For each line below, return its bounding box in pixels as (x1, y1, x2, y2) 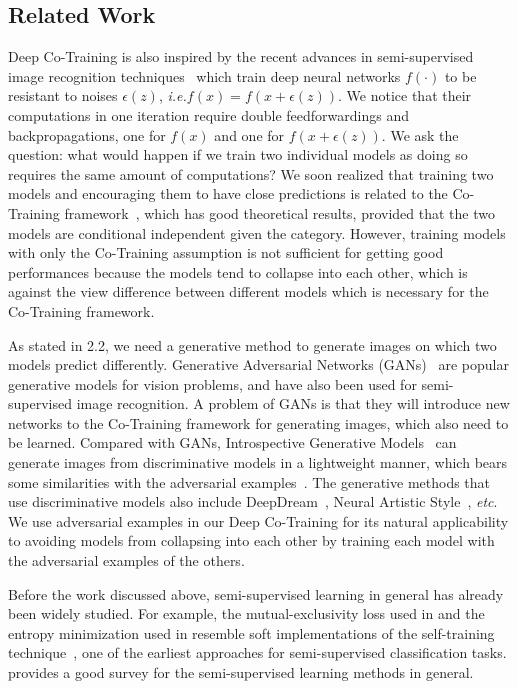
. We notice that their (338, 85, 472, 106)
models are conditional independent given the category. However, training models (8, 222, 506, 243)
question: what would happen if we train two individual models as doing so (8, 144, 468, 165)
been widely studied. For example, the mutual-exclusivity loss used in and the (8, 603, 485, 624)
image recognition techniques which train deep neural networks (8, 65, 401, 86)
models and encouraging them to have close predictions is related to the (8, 183, 448, 204)
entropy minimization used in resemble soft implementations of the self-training (8, 622, 495, 643)
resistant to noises (8, 85, 118, 106)
